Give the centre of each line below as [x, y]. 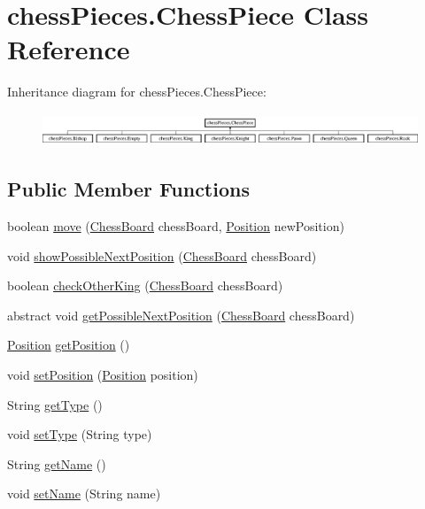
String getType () [55, 404]
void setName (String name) [84, 494]
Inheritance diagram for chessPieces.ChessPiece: [137, 92]
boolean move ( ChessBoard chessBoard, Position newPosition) [176, 226]
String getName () [57, 463]
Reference [69, 49]
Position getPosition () [69, 345]
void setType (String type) [80, 434]
